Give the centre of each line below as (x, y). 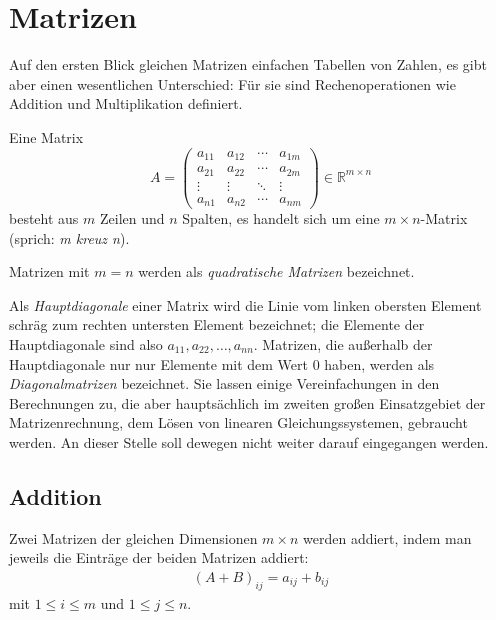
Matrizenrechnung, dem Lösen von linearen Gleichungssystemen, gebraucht (238, 422)
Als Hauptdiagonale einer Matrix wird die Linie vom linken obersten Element (245, 304)
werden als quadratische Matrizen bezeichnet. (276, 271)
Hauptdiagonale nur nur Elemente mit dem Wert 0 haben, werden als (222, 363)
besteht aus (44, 218)
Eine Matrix (46, 136)
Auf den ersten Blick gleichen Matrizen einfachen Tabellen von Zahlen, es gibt (248, 64)
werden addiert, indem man (387, 537)
